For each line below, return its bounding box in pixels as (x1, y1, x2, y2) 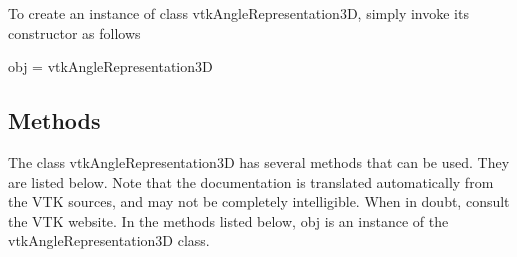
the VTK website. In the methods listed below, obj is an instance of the (8, 210, 449, 231)
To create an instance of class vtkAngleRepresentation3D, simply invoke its (8, 3, 469, 23)
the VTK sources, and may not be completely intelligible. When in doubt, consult (8, 191, 510, 212)
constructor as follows (8, 22, 141, 43)
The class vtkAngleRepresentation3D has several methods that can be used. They (8, 151, 510, 172)
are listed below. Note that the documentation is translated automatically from (8, 171, 494, 192)
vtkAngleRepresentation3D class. (8, 230, 210, 251)
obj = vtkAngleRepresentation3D (8, 56, 213, 77)
